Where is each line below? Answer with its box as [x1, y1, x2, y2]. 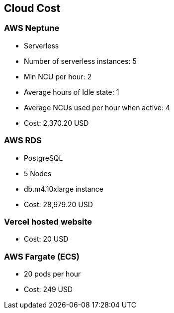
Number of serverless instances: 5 [24, 56, 137, 65]
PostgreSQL [24, 153, 63, 162]
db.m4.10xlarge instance [24, 184, 103, 193]
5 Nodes [24, 169, 52, 178]
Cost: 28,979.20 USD [24, 200, 93, 209]
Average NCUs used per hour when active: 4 [24, 103, 170, 112]
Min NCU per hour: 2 [24, 72, 92, 81]
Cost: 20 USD [24, 235, 69, 244]
